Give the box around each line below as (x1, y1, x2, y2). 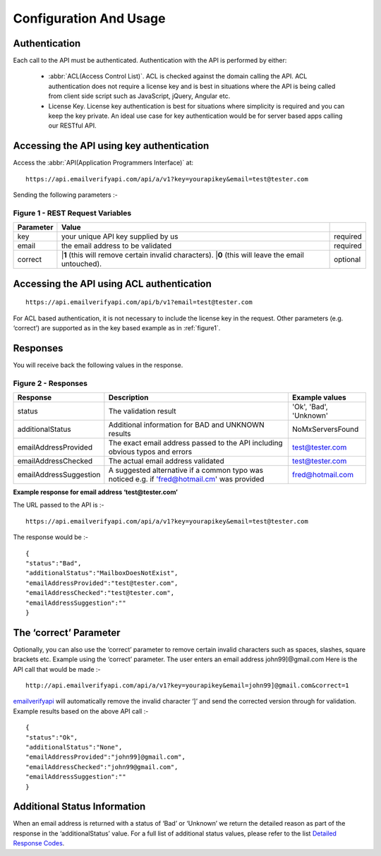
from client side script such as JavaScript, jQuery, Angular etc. (48, 92, 231, 100)
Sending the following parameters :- (13, 191, 118, 199)
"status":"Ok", (25, 733, 78, 741)
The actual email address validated (108, 456, 225, 466)
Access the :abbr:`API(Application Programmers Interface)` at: (13, 159, 194, 167)
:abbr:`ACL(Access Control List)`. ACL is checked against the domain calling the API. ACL (48, 72, 308, 80)
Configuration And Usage (13, 11, 166, 26)
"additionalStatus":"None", (25, 743, 123, 752)
